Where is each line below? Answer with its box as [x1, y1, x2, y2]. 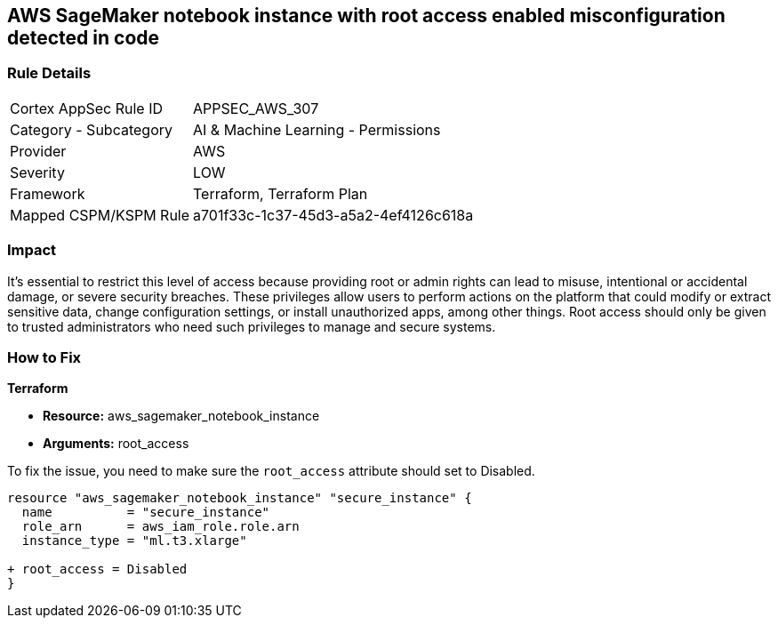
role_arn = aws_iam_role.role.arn [21, 519, 300, 534]
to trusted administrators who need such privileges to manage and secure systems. [7, 318, 496, 334]
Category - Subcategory [10, 120, 172, 139]
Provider [10, 141, 67, 160]
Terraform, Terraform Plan [193, 184, 368, 203]
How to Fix [7, 348, 82, 366]
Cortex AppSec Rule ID [10, 99, 164, 117]
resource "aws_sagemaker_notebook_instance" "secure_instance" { [7, 491, 472, 506]
